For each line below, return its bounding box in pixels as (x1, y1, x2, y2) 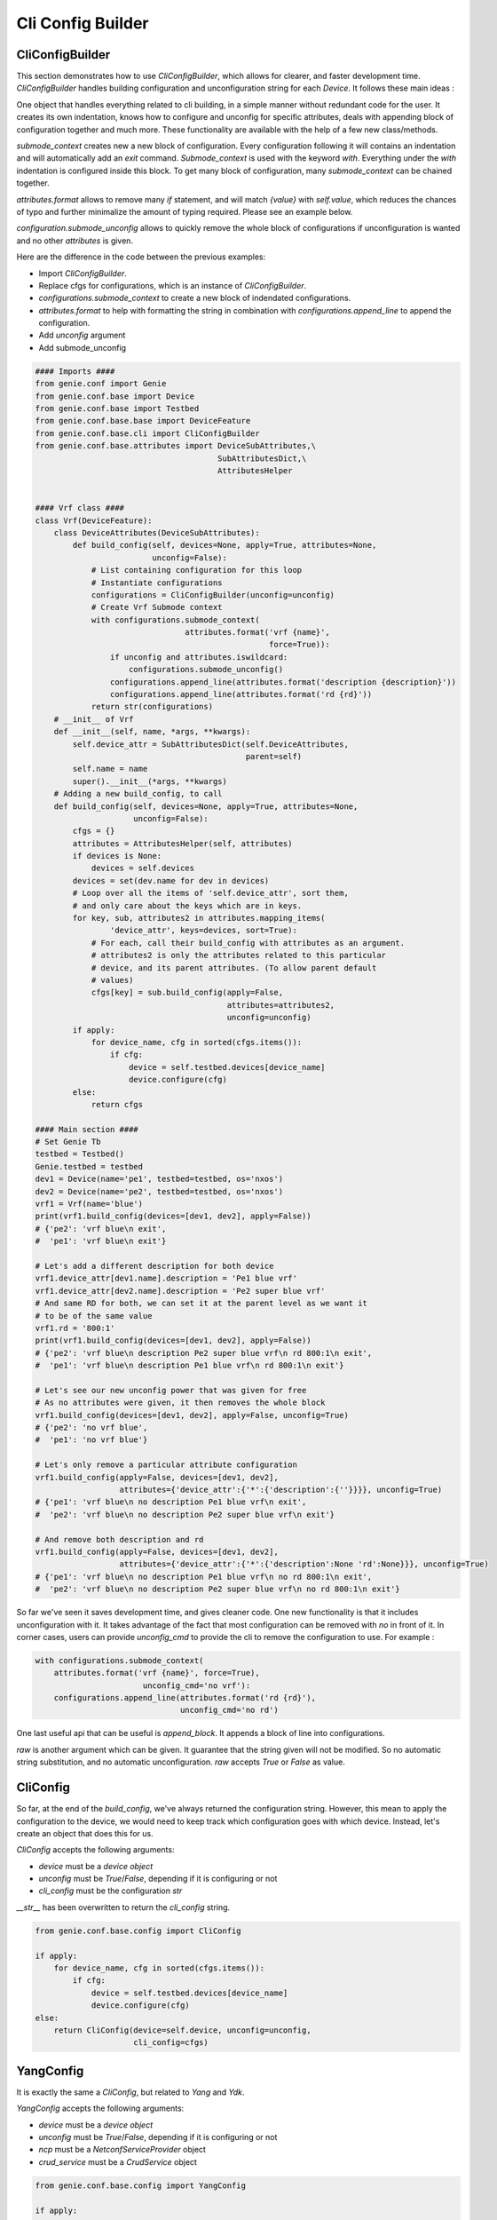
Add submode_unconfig (38, 342, 127, 353)
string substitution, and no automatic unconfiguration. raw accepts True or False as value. (16, 1756, 345, 1767)
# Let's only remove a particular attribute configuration (35, 1460, 297, 1470)
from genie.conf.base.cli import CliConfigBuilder (35, 428, 261, 439)
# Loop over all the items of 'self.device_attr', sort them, (72, 888, 350, 899)
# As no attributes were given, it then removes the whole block (35, 1398, 326, 1407)
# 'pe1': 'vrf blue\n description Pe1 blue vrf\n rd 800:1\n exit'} (35, 1360, 344, 1371)
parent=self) (245, 751, 303, 761)
